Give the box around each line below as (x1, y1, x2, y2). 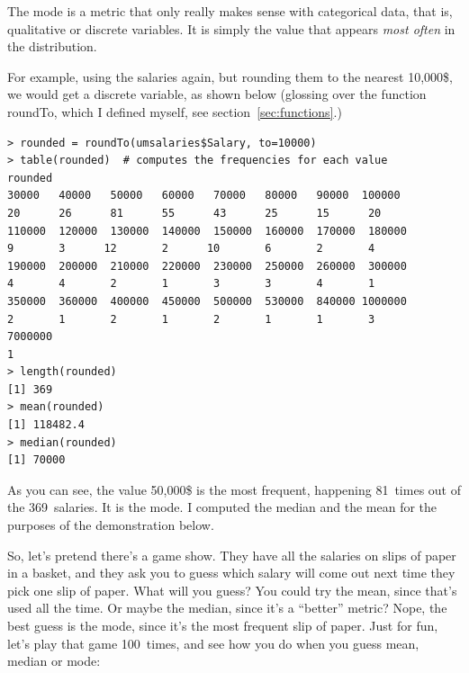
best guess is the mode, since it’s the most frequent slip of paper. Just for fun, (7, 616, 438, 634)
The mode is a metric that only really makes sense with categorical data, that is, (7, 2, 453, 20)
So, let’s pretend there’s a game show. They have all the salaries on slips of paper (7, 545, 456, 564)
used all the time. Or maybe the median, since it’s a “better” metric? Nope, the (7, 598, 447, 617)
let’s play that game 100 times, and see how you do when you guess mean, (7, 633, 419, 652)
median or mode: (7, 651, 101, 670)
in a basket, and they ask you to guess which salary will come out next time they (7, 563, 455, 582)
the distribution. (7, 37, 97, 56)
